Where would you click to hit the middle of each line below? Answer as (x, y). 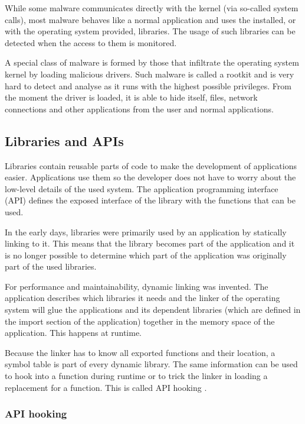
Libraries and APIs (64, 140)
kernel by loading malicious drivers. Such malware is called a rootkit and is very (150, 74)
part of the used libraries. (51, 266)
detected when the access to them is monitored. (91, 42)
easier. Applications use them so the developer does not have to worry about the (150, 177)
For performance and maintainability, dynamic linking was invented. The (137, 286)
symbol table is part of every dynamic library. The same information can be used (151, 364)
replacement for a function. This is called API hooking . (106, 387)
